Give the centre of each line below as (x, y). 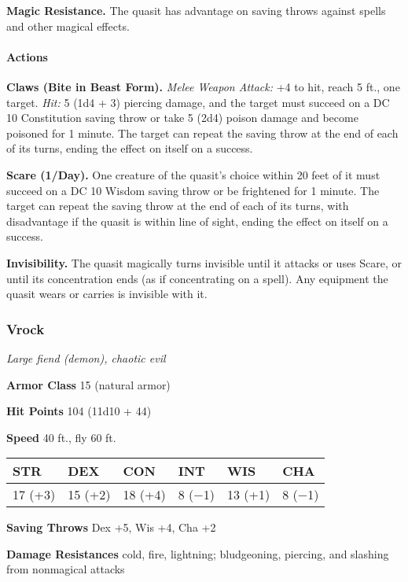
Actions (27, 56)
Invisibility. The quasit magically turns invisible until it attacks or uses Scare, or (204, 262)
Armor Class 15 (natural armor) (88, 384)
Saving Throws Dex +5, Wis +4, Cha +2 (111, 527)
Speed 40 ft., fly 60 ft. (61, 437)
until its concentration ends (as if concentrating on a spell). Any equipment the (197, 278)
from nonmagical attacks (66, 569)
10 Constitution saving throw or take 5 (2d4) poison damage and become (182, 118)
